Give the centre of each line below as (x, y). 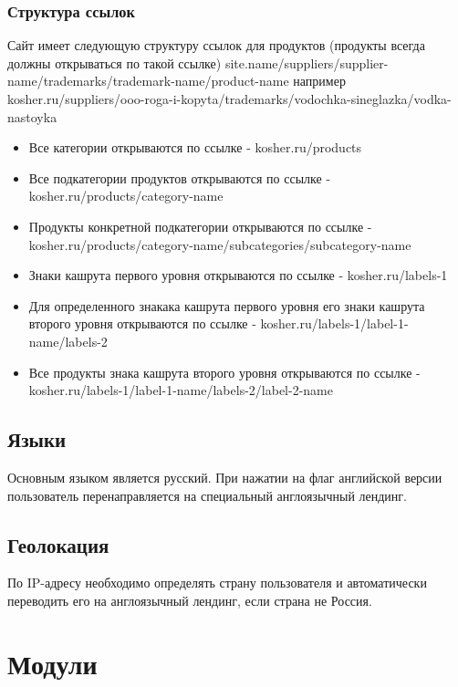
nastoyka (32, 116)
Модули (52, 663)
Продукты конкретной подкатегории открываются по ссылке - (200, 226)
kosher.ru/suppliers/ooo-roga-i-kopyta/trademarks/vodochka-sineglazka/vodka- (229, 99)
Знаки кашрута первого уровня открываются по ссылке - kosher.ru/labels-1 (238, 275)
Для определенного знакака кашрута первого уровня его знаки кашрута (227, 305)
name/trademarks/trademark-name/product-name (148, 81)
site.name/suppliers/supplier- (307, 62)
